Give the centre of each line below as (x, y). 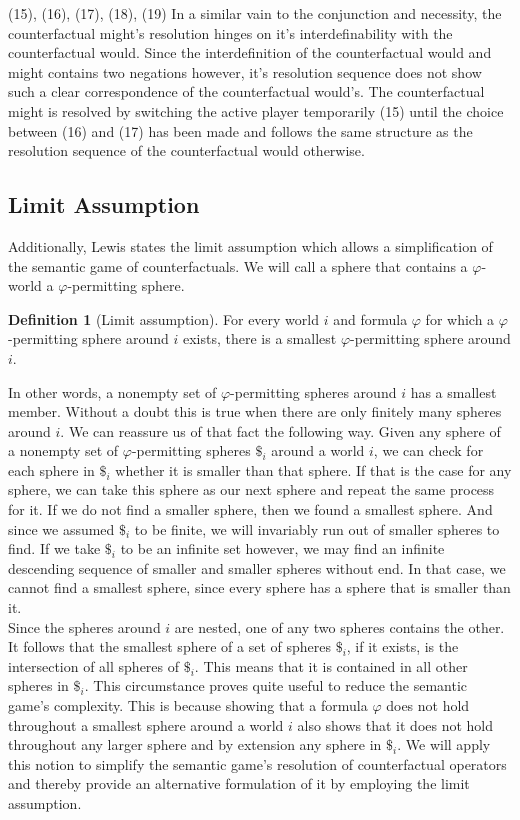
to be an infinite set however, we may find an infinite (282, 548)
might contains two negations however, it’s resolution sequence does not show (245, 71)
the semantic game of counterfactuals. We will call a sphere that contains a (238, 265)
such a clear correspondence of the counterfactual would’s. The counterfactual (246, 91)
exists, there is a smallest (260, 338)
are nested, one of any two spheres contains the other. (339, 626)
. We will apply (444, 744)
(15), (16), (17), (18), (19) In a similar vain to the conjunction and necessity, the (255, 13)
